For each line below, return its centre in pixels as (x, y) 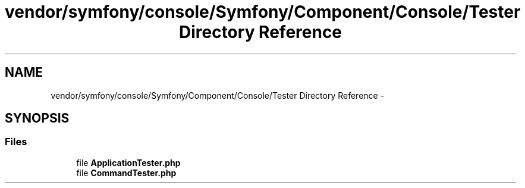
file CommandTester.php (126, 173)
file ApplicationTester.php (128, 162)
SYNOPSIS (37, 118)
